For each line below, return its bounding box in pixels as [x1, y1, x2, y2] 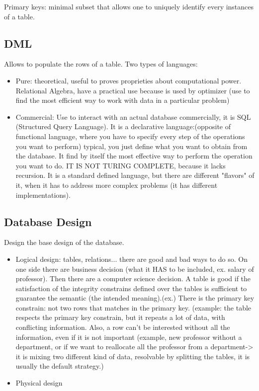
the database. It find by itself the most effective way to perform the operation [15, 151, 253, 161]
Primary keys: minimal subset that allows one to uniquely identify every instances [4, 1, 254, 11]
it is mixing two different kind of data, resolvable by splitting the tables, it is [15, 351, 250, 361]
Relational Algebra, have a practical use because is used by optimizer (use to [15, 85, 250, 95]
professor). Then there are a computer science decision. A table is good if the [15, 273, 251, 284]
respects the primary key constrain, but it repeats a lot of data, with [15, 312, 225, 322]
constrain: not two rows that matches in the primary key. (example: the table [15, 302, 252, 313]
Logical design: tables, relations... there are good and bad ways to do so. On [15, 253, 248, 264]
